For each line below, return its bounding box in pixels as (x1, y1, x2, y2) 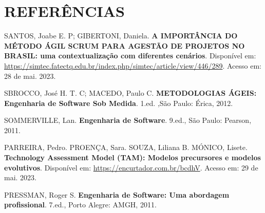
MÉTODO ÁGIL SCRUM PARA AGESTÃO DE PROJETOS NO (4, 40, 245, 51)
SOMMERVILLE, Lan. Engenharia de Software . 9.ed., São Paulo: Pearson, (4, 115, 252, 125)
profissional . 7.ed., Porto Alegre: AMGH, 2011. (4, 199, 157, 210)
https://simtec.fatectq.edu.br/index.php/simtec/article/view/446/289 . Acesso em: (4, 60, 261, 71)
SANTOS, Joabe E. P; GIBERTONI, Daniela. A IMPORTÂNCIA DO (4, 30, 238, 41)
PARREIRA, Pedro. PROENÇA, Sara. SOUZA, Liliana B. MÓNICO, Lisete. (4, 142, 248, 153)
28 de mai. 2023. (4, 70, 56, 81)
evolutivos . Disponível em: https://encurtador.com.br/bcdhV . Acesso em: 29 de (4, 162, 258, 173)
